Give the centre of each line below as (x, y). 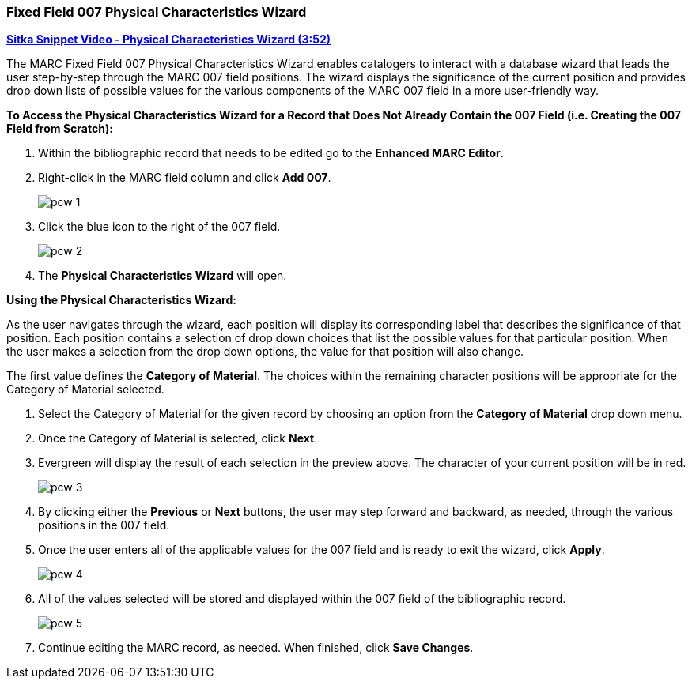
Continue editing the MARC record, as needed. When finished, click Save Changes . (256, 648)
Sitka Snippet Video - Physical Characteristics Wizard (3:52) (169, 40)
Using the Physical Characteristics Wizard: (121, 300)
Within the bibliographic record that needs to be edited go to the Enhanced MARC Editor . (271, 153)
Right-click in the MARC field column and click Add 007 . (185, 178)
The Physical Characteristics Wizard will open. (163, 276)
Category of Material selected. (85, 390)
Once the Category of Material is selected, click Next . (178, 438)
